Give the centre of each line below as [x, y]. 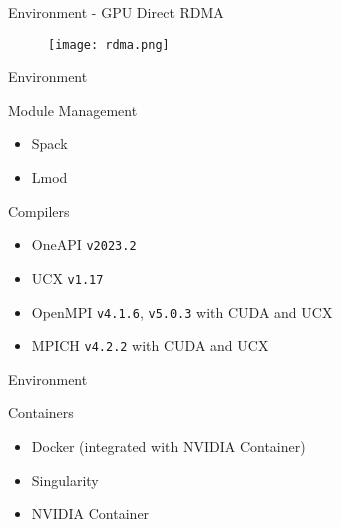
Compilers [39, 210]
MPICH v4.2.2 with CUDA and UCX [150, 345]
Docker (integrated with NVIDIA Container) [168, 446]
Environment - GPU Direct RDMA [116, 12]
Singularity [65, 479]
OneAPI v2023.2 [84, 244]
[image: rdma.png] [109, 44]
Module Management [73, 109]
